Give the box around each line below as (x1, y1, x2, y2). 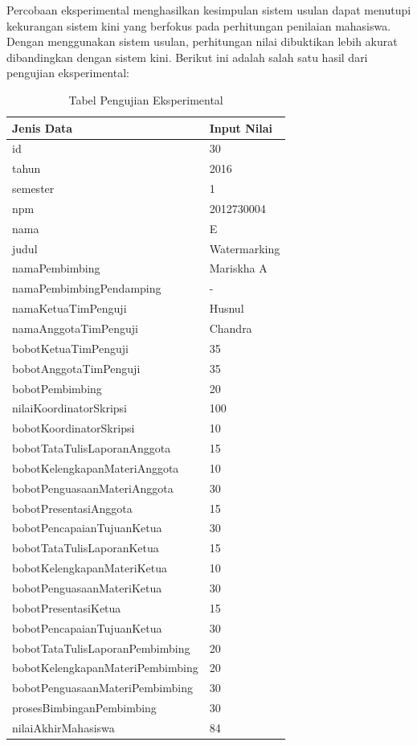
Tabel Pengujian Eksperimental (68, 91, 223, 108)
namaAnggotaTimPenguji (12, 320, 138, 336)
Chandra (209, 320, 252, 336)
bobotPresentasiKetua (12, 599, 121, 616)
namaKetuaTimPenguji (12, 300, 127, 317)
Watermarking (209, 240, 280, 256)
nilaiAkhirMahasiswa (12, 719, 115, 736)
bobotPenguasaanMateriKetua (12, 579, 162, 596)
